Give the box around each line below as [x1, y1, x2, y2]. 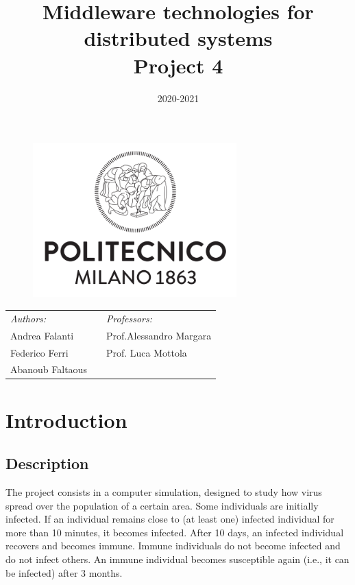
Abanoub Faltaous [10, 362, 87, 377]
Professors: [106, 311, 153, 325]
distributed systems [84, 24, 273, 52]
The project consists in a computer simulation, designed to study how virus [5, 485, 322, 499]
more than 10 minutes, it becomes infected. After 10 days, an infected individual [5, 525, 344, 539]
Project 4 [133, 51, 223, 79]
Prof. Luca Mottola [106, 345, 187, 359]
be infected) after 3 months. [5, 565, 123, 580]
